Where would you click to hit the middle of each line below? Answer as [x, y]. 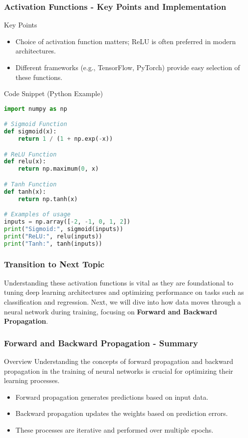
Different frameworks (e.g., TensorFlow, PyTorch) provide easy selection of [128, 67]
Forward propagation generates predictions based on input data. [112, 397]
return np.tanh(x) [48, 199]
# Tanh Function [30, 184]
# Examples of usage [37, 215]
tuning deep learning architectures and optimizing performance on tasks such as [124, 292]
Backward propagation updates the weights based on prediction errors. [122, 413]
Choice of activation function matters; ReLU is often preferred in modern [125, 41]
